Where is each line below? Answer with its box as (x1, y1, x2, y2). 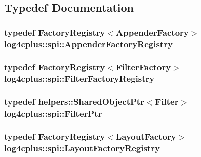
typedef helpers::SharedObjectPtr (4, 95, 144, 108)
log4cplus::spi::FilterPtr (4, 107, 102, 120)
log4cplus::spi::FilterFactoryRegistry (4, 72, 155, 85)
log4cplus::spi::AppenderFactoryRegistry (4, 37, 173, 50)
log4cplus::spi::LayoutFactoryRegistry (4, 141, 160, 154)
